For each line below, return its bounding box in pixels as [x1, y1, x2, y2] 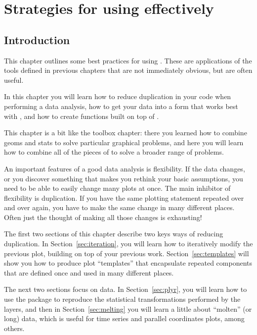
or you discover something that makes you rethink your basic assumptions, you [4, 173, 243, 183]
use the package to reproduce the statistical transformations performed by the [4, 294, 241, 304]
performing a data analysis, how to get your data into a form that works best [4, 101, 238, 111]
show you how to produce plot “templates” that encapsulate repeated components [4, 258, 253, 268]
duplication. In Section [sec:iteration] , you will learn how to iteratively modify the [4, 238, 253, 249]
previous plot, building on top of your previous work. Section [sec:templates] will [4, 248, 249, 258]
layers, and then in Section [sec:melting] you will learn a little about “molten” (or [4, 303, 252, 314]
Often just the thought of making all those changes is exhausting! [4, 212, 202, 222]
